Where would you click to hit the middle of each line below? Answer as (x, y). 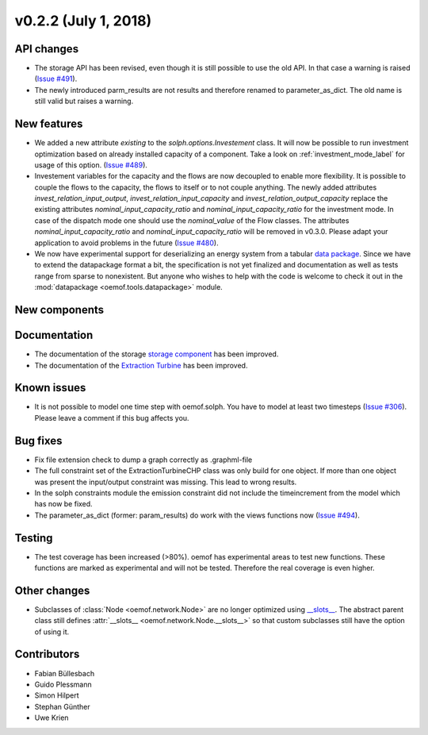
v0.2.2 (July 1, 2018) (83, 21)
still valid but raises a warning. (84, 101)
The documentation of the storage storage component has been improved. (157, 354)
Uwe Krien (52, 718)
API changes (47, 49)
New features (49, 124)
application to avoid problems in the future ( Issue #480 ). (126, 243)
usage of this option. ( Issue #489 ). (91, 165)
